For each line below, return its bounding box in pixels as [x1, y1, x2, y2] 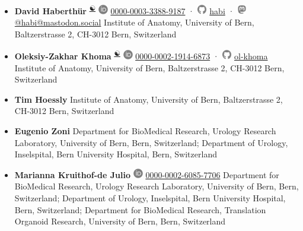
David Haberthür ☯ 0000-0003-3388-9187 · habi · [14, 3, 235, 17]
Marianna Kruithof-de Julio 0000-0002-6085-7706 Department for [14, 168, 279, 181]
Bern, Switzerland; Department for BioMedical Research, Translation [14, 203, 266, 216]
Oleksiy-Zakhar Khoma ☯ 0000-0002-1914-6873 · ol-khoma [14, 48, 268, 62]
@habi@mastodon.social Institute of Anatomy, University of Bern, [14, 16, 254, 29]
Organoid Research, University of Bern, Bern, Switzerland [14, 215, 226, 227]
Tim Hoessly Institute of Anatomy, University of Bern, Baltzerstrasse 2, [14, 93, 283, 105]
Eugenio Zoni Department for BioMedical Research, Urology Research [14, 125, 276, 137]
